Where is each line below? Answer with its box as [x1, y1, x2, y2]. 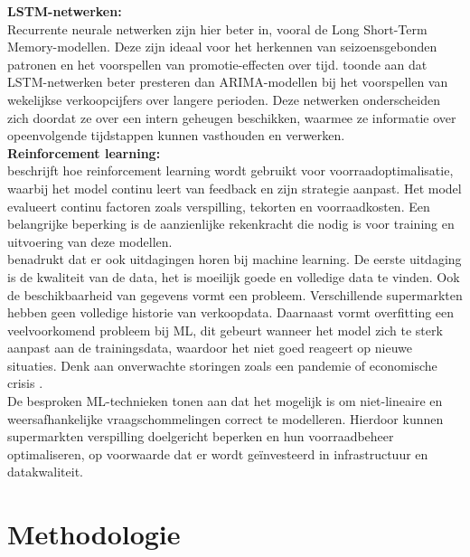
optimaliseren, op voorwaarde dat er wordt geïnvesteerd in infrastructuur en [7, 444, 428, 463]
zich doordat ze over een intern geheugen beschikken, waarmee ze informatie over [7, 108, 456, 127]
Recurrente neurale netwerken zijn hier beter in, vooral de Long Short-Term [7, 19, 428, 38]
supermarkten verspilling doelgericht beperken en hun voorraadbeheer [7, 427, 394, 446]
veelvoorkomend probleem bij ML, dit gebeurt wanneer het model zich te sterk [7, 320, 443, 339]
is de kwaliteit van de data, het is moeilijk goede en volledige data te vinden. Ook [7, 267, 460, 286]
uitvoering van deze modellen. [7, 231, 173, 250]
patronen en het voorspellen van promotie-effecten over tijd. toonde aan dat [7, 54, 428, 73]
